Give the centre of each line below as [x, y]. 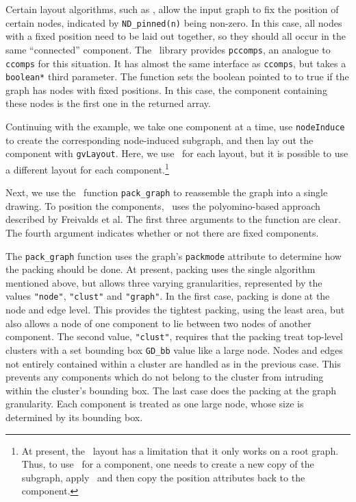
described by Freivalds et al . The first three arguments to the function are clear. [173, 219]
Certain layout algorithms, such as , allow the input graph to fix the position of [172, 9]
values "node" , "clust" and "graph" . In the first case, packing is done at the [168, 296]
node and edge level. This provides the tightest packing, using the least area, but [175, 310]
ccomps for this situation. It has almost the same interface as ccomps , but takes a [176, 63]
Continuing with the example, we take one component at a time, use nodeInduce [175, 126]
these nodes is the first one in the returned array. [108, 103]
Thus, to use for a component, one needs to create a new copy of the [168, 464]
